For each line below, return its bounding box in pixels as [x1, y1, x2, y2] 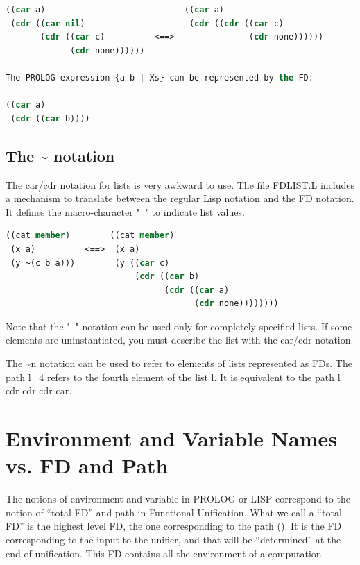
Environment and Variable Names [6, 424, 337, 453]
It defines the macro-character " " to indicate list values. [6, 204, 245, 219]
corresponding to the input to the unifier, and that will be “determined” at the [6, 532, 341, 546]
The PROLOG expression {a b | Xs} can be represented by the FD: [6, 72, 314, 83]
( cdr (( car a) [164, 285, 230, 295]
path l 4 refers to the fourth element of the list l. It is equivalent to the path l [6, 369, 341, 384]
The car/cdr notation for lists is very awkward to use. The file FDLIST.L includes [6, 177, 355, 192]
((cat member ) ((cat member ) [6, 230, 175, 241]
